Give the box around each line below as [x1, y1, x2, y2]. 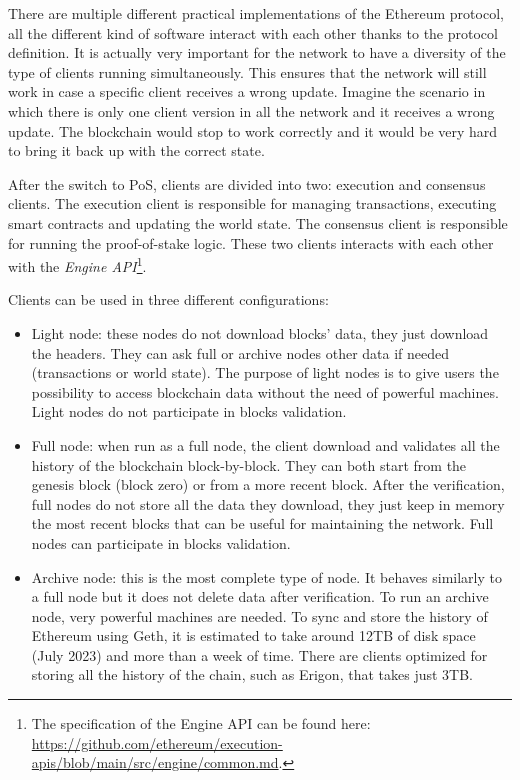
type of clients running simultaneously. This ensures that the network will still [8, 61, 487, 82]
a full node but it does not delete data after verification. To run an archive [31, 586, 489, 607]
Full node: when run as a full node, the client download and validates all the [31, 434, 500, 455]
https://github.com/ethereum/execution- [31, 732, 283, 753]
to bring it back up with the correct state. [8, 140, 265, 161]
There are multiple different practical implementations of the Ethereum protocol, [8, 3, 504, 23]
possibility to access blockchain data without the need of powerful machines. [31, 381, 499, 402]
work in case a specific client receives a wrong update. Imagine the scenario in [8, 81, 486, 102]
